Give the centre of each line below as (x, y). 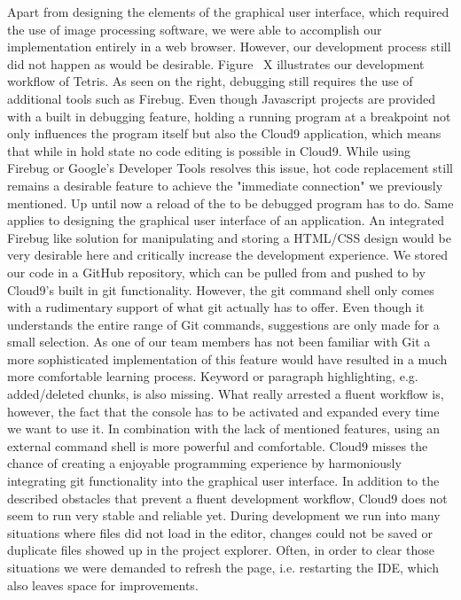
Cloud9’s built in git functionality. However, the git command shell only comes (221, 289)
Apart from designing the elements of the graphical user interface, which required (228, 12)
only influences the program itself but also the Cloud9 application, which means (224, 133)
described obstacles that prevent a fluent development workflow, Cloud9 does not (227, 498)
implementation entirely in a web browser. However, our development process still (229, 47)
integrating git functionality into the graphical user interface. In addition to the (223, 481)
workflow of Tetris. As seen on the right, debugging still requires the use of (210, 81)
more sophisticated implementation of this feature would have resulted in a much (227, 358)
